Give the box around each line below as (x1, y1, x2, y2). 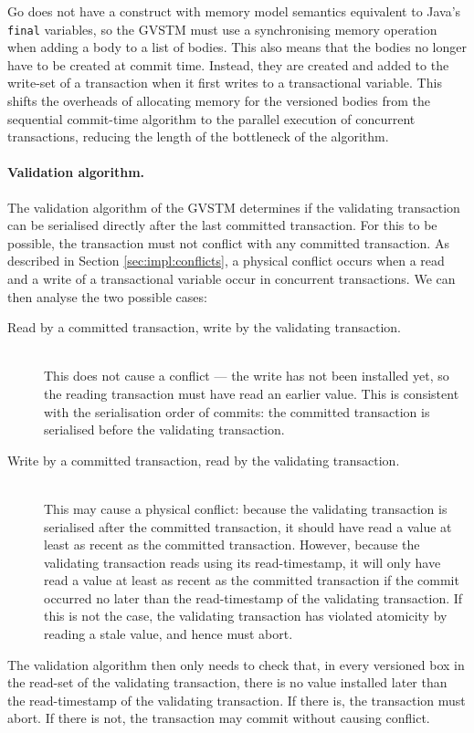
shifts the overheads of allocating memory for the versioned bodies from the (7, 91, 430, 110)
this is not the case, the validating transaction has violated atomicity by (44, 606, 448, 625)
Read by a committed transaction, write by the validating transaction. (7, 318, 401, 337)
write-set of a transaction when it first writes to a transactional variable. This (7, 73, 442, 92)
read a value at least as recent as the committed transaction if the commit (44, 571, 459, 590)
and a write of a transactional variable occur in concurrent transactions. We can (7, 268, 456, 288)
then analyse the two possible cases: (7, 287, 207, 306)
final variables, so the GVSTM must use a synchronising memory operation (7, 19, 437, 38)
